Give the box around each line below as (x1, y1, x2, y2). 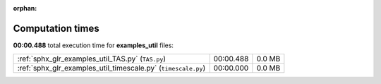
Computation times (13, 22, 99, 35)
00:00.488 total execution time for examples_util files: (13, 41, 174, 49)
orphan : (13, 4, 37, 12)
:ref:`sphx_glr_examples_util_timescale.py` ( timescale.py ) (17, 64, 206, 73)
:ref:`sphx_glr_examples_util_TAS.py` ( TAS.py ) (17, 54, 166, 64)
